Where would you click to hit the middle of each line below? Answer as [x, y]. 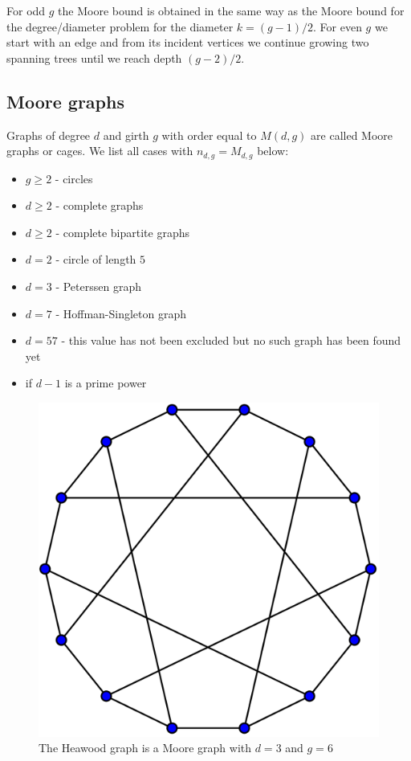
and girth [126, 135]
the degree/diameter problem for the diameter [120, 26]
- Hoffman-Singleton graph [121, 313]
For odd [26, 10]
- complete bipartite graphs [122, 232]
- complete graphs [100, 205]
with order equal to [209, 135]
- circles [74, 178]
